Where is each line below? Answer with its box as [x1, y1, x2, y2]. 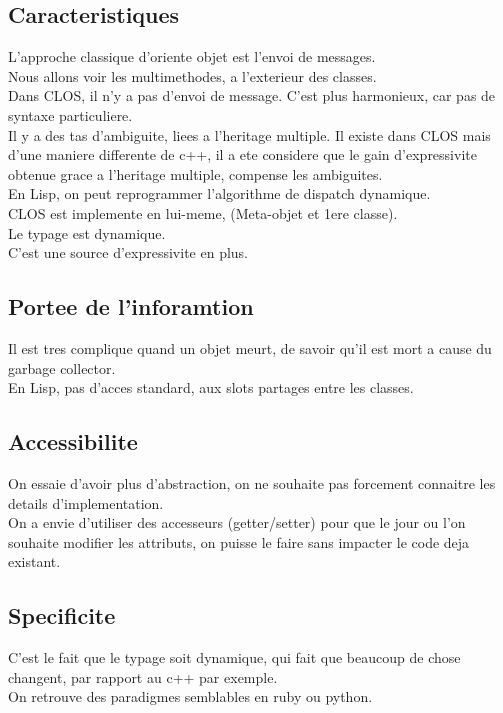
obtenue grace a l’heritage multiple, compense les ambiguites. [8, 163, 383, 184]
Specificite [8, 600, 116, 631]
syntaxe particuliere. [8, 104, 133, 125]
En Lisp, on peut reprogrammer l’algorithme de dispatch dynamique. [8, 183, 431, 204]
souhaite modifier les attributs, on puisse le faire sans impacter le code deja [8, 531, 470, 552]
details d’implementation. [8, 492, 164, 513]
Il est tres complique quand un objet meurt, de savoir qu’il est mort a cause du [8, 337, 492, 358]
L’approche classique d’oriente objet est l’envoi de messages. [8, 46, 376, 67]
